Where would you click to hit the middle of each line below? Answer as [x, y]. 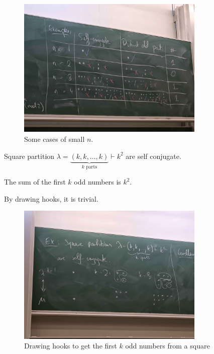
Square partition [29, 156]
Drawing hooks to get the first [71, 346]
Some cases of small [55, 139]
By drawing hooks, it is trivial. [51, 198]
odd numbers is [97, 182]
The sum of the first [35, 182]
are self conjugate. [153, 156]
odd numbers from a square [168, 346]
